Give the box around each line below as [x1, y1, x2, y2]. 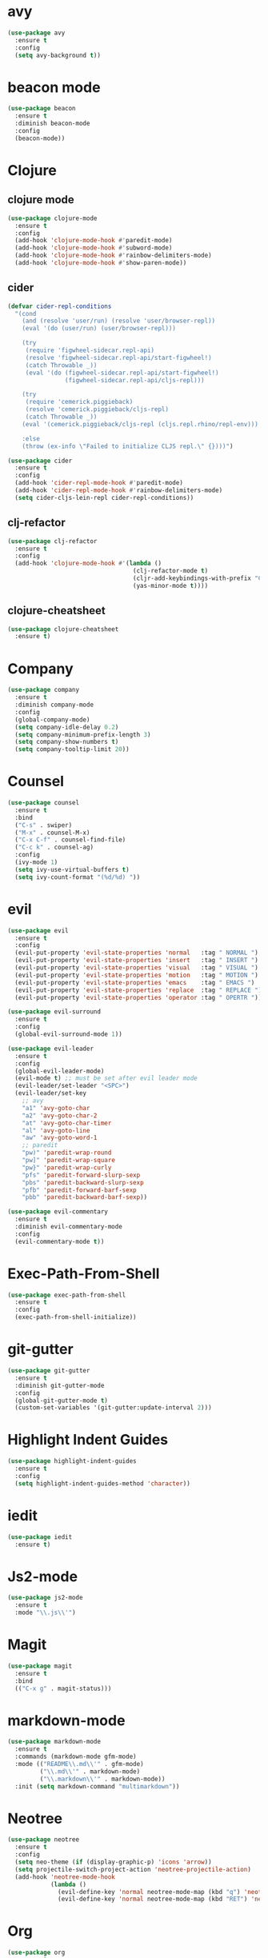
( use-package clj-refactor [7, 537, 98, 545]
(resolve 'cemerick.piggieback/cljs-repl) [25, 406, 170, 414]
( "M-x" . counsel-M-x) [14, 829, 90, 837]
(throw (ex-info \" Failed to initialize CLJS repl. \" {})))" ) [22, 442, 234, 450]
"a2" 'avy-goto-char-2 [22, 1111, 98, 1120]
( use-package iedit [7, 1532, 73, 1541]
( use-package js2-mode [7, 1594, 83, 1602]
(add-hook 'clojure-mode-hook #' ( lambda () [14, 559, 162, 568]
